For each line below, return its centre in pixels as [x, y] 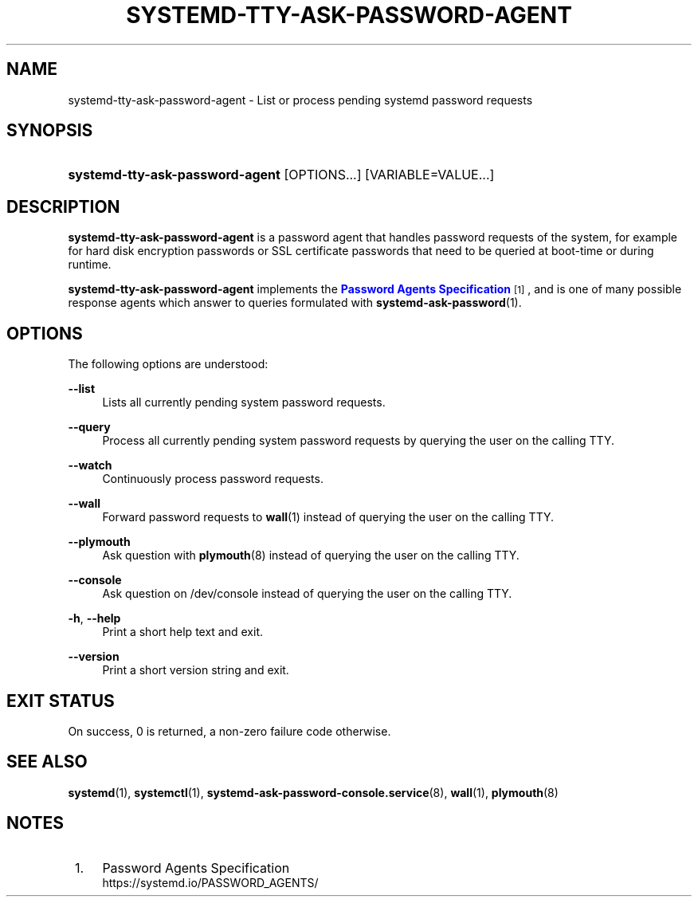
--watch [90, 465]
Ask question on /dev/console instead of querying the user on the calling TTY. [307, 594]
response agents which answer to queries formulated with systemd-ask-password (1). [295, 303]
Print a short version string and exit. [196, 670]
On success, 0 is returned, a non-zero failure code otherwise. [229, 731]
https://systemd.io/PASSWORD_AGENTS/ [210, 882]
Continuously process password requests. [213, 479]
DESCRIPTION [63, 206]
